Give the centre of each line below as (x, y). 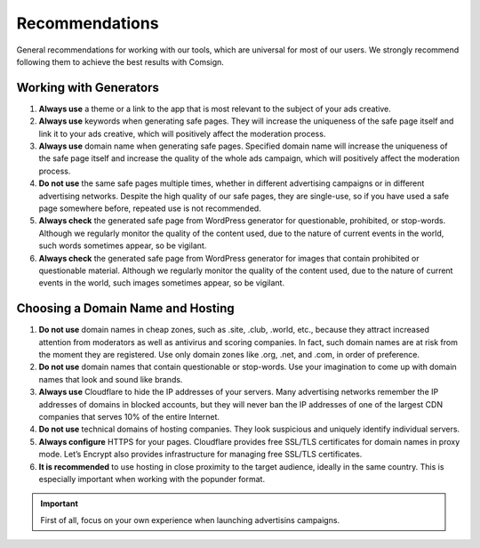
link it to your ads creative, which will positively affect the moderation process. (182, 133)
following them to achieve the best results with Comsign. (120, 61)
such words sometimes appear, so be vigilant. (123, 246)
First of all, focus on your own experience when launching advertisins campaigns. (190, 520)
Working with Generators (88, 88)
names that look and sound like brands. (111, 379)
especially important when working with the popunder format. (152, 479)
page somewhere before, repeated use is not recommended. (150, 208)
